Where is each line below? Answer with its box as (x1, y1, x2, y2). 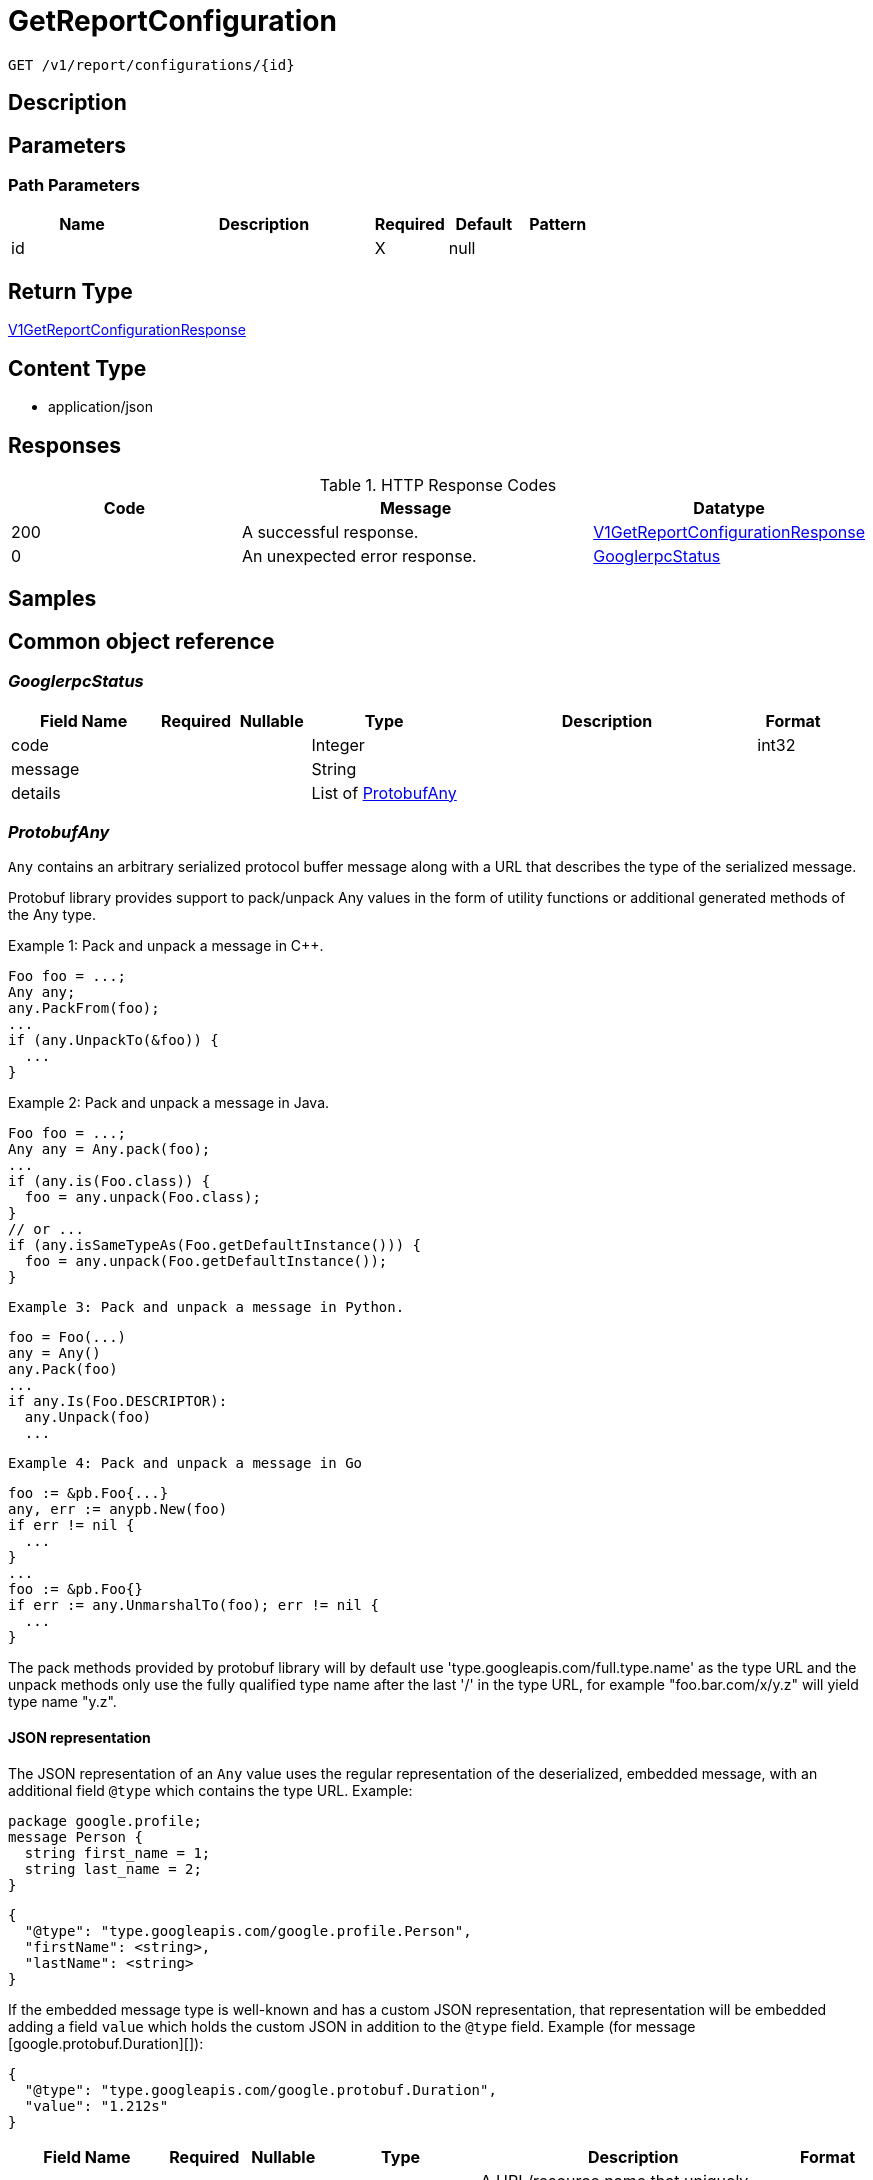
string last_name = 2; (24, 1860, 202, 1877)
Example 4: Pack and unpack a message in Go (8, 1455, 363, 1472)
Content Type (8, 355, 147, 381)
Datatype (693, 497, 765, 518)
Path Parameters (8, 175, 140, 196)
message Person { (8, 1828, 143, 1845)
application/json (48, 398, 153, 416)
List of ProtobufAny (311, 782, 457, 803)
